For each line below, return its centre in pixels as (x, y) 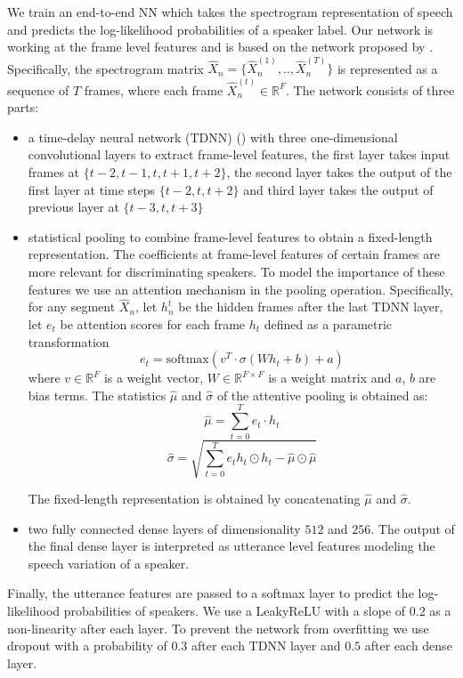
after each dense (408, 646)
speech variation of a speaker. (109, 563)
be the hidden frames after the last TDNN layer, (311, 307)
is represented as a (387, 68)
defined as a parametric (328, 324)
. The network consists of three (370, 89)
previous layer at (73, 207)
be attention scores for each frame (153, 324)
